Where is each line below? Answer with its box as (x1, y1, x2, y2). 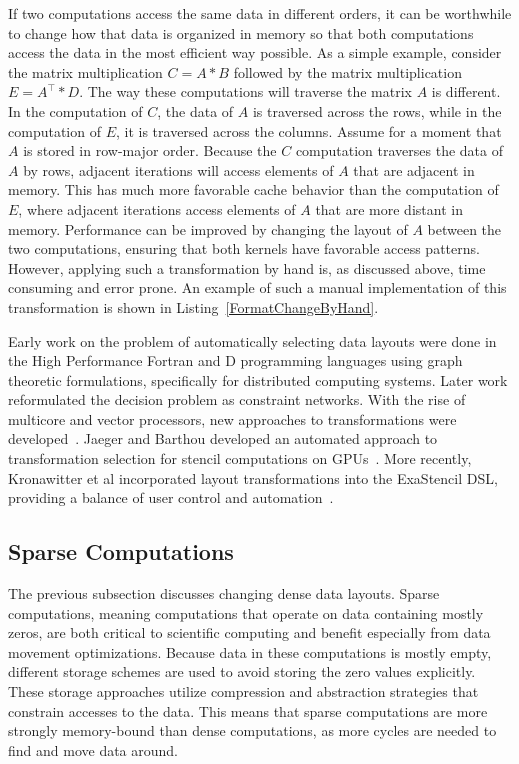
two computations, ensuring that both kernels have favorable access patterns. (8, 238, 480, 259)
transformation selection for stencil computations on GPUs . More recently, (8, 448, 472, 469)
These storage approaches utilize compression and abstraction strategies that (8, 681, 479, 702)
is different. (431, 81, 501, 102)
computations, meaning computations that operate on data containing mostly (8, 602, 484, 623)
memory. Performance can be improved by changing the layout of (8, 218, 408, 239)
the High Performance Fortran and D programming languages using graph (8, 350, 463, 371)
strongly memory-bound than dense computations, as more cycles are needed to (8, 720, 497, 741)
